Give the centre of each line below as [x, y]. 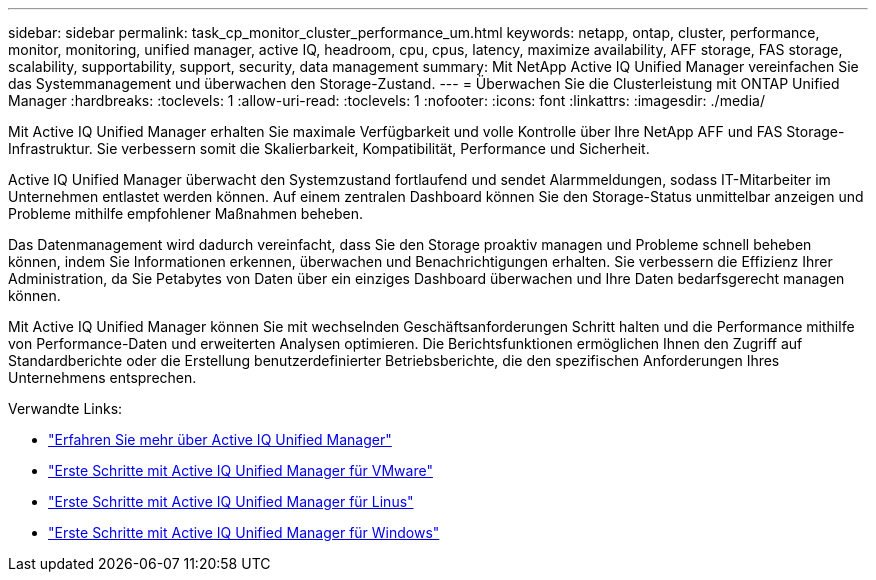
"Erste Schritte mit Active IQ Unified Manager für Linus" [231, 501]
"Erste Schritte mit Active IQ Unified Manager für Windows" [244, 532]
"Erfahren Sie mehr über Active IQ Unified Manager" [220, 439]
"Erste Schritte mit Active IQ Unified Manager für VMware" [240, 470]
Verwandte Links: [65, 408]
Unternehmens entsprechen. [102, 377]
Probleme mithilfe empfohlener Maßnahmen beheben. [186, 213]
